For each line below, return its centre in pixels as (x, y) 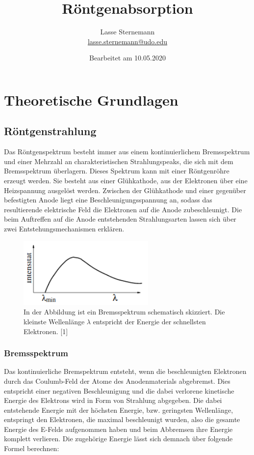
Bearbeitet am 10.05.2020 (127, 58)
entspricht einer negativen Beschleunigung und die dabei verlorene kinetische (119, 390)
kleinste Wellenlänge (54, 321)
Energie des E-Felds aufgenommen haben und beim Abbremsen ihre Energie (118, 429)
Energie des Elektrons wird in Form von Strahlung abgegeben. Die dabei (113, 400)
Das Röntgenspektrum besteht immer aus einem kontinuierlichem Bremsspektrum (127, 152)
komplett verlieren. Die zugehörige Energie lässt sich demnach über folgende (118, 439)
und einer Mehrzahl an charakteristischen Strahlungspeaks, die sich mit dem (119, 161)
